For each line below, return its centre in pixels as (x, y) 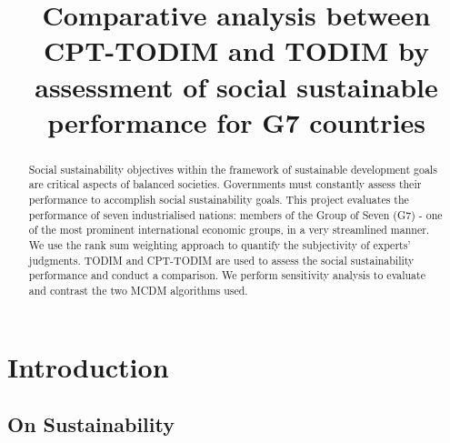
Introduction (88, 366)
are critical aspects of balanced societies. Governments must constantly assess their (225, 184)
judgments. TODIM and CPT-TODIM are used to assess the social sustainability (221, 260)
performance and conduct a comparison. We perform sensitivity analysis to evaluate (227, 275)
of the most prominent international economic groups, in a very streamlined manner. (229, 230)
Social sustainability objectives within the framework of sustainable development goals (233, 169)
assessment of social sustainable (236, 86)
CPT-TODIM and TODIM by (236, 50)
